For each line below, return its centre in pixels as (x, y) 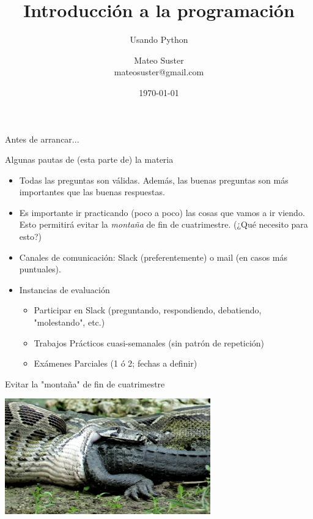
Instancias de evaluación (64, 289)
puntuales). (40, 269)
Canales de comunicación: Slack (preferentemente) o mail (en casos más (153, 257)
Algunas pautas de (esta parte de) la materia (89, 159)
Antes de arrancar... (42, 139)
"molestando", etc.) (69, 322)
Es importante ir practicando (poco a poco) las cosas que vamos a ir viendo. (162, 212)
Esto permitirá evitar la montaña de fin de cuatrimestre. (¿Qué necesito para (164, 224)
